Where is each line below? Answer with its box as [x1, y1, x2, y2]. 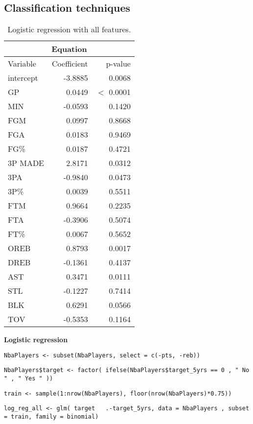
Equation [51, 43, 87, 55]
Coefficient [52, 58, 88, 70]
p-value [106, 58, 131, 70]
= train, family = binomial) [4, 413, 99, 421]
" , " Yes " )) [4, 375, 53, 382]
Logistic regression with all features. [7, 24, 131, 35]
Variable [8, 58, 36, 70]
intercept [8, 72, 38, 84]
